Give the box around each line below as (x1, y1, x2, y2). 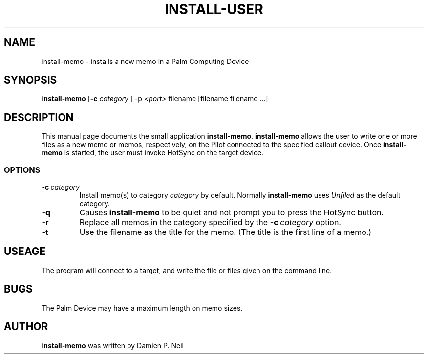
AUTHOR (4, 320, 48, 333)
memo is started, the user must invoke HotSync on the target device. (42, 148, 264, 157)
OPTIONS (4, 165, 41, 175)
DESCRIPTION (4, 111, 74, 124)
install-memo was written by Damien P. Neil (42, 341, 184, 350)
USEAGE (4, 245, 46, 258)
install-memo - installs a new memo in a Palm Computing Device (42, 57, 249, 65)
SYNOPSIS (4, 74, 57, 86)
